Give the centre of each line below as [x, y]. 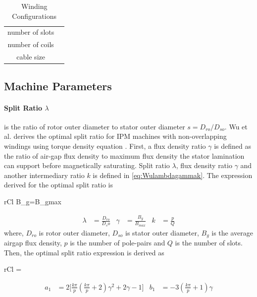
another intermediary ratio [44, 175]
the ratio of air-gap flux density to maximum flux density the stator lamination [124, 155]
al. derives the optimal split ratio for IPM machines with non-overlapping [115, 136]
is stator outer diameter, [162, 232]
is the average [232, 232]
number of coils [31, 44]
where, [14, 232]
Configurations [34, 16]
